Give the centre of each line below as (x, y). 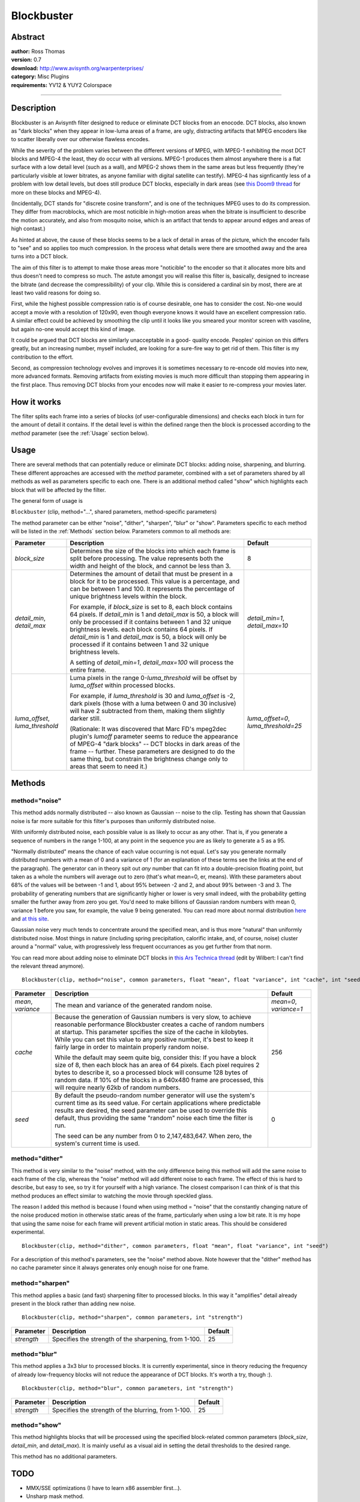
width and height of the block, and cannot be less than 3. (150, 566)
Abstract (28, 37)
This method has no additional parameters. (64, 1456)
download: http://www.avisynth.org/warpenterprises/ (77, 68)
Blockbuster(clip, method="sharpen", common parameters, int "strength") (133, 1318)
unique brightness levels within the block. (128, 596)
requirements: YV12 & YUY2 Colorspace (61, 85)
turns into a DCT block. (40, 257)
